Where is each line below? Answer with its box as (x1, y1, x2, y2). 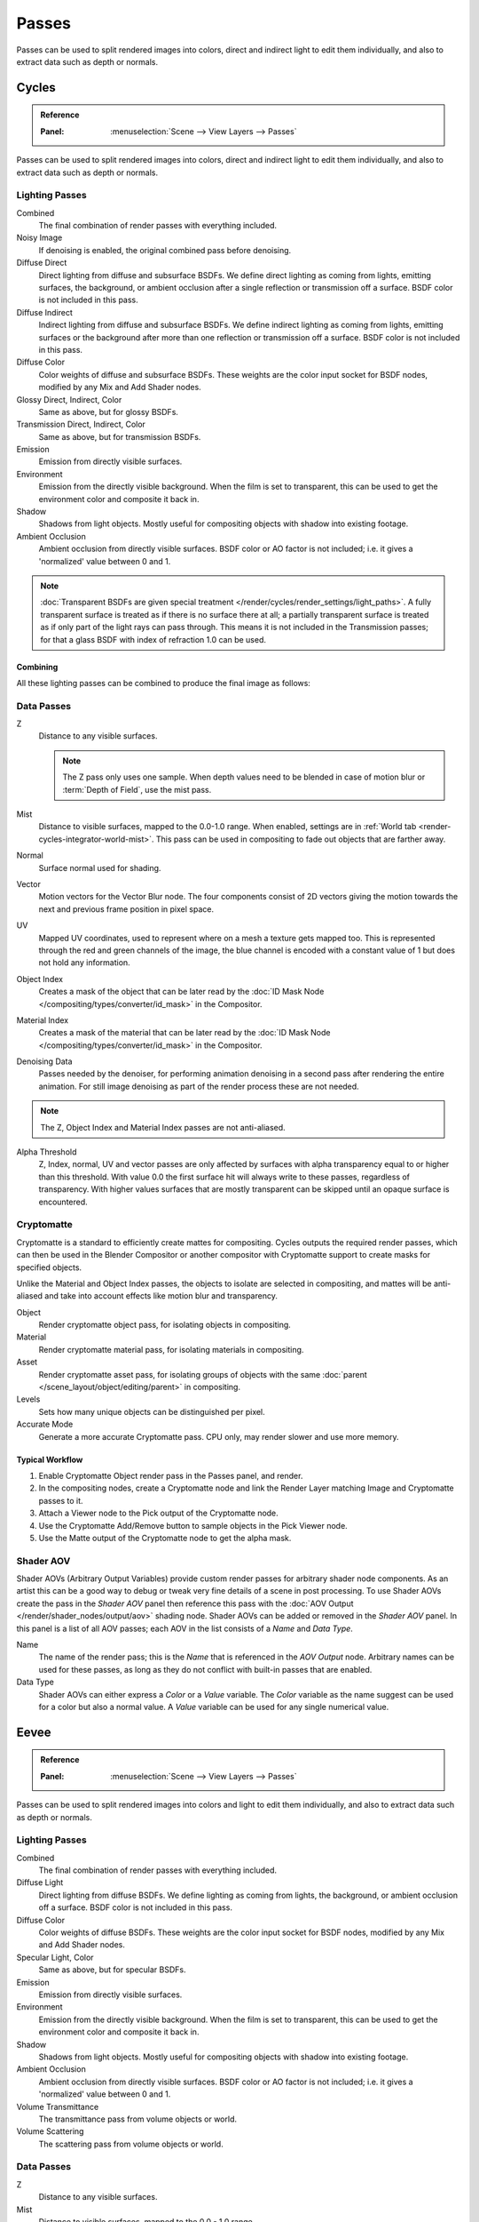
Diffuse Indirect (16, 307, 73, 317)
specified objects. (16, 1262, 82, 1273)
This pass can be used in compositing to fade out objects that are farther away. (155, 834, 446, 844)
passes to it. (38, 1495, 83, 1506)
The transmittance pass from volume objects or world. (38, 2114, 237, 2124)
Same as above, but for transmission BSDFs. (38, 431, 201, 442)
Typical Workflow (16, 1454, 83, 1465)
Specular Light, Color (16, 1952, 94, 1962)
